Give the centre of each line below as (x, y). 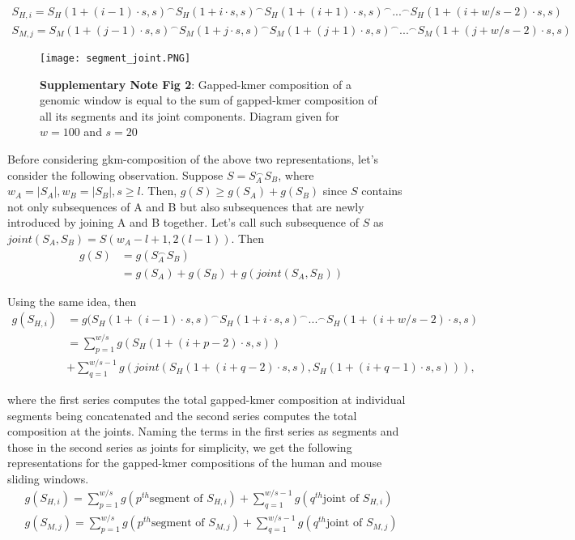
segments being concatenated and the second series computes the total (182, 415)
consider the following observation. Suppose (115, 174)
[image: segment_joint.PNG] (115, 58)
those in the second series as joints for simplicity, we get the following (180, 446)
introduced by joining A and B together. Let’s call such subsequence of (183, 222)
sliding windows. (48, 478)
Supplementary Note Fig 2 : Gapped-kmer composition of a (196, 84)
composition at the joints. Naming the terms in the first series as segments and (203, 431)
